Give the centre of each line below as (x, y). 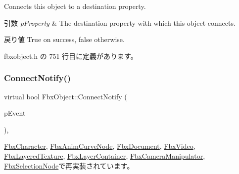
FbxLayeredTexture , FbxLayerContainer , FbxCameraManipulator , (105, 155)
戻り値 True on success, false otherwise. (64, 39)
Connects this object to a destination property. (75, 6)
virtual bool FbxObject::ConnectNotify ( (66, 96)
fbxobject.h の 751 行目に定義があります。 (71, 56)
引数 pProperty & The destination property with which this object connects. (120, 22)
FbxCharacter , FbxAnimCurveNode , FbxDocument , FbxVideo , (100, 146)
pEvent (15, 113)
